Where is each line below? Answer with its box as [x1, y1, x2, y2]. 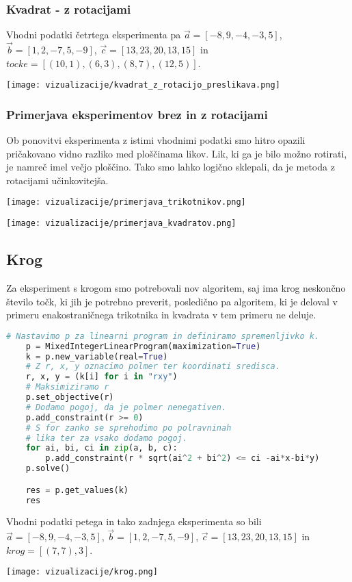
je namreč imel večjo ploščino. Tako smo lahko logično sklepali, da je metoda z [6, 160, 335, 174]
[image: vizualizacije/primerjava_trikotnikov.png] [6, 197, 246, 207]
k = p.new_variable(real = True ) [25, 351, 168, 362]
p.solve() [25, 464, 70, 474]
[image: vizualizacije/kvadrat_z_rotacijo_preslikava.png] [6, 80, 280, 90]
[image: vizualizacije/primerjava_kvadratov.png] [6, 218, 236, 229]
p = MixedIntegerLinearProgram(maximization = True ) [25, 341, 261, 351]
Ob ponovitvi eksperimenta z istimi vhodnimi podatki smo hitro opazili [6, 133, 306, 147]
